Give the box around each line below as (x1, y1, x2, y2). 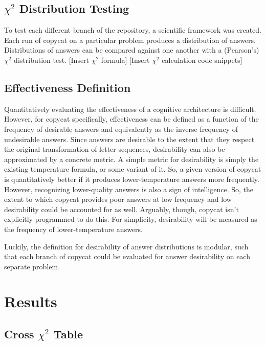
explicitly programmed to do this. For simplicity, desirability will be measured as (4, 214, 257, 224)
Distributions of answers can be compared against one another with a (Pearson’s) (4, 44, 259, 55)
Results (4, 291, 57, 312)
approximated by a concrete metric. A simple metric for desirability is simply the (4, 153, 259, 164)
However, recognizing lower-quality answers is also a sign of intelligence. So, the (4, 183, 253, 194)
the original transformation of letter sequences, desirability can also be (4, 144, 225, 154)
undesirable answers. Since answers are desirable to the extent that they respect (4, 133, 255, 144)
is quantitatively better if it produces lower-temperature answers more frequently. (4, 173, 259, 184)
